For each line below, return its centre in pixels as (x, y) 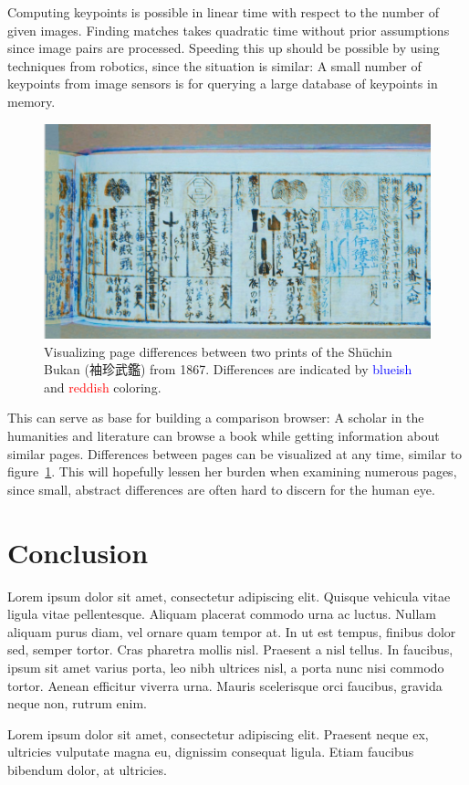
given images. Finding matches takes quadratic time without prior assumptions (229, 30)
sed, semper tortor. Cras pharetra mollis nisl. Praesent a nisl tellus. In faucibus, (230, 649)
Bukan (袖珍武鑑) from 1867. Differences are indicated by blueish (228, 369)
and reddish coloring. (103, 387)
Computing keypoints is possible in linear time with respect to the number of (224, 12)
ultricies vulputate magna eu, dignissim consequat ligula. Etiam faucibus (211, 752)
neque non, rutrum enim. (77, 703)
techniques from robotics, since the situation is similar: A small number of (214, 65)
